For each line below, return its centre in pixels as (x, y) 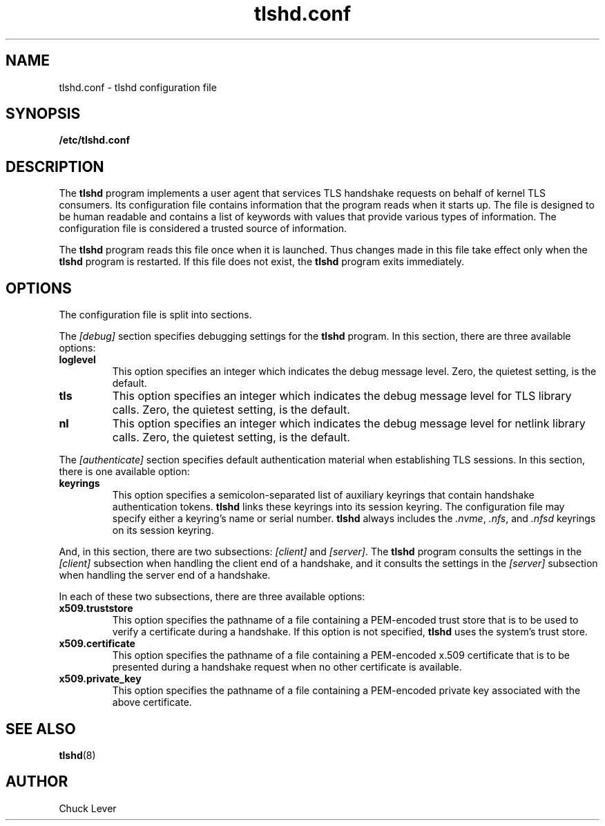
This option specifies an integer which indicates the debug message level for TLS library (342, 396)
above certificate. (152, 702)
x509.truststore (96, 608)
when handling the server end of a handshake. (165, 575)
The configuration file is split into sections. (155, 315)
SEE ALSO (41, 729)
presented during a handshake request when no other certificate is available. (287, 667)
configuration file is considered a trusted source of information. (203, 229)
